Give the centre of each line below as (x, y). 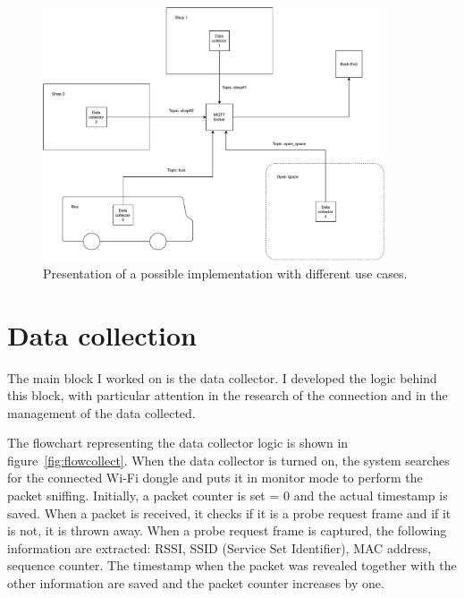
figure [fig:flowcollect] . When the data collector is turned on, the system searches (228, 460)
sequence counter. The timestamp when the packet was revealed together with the (232, 565)
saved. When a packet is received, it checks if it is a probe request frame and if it (229, 513)
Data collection (102, 334)
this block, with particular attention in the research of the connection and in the (228, 395)
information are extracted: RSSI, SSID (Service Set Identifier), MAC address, (219, 547)
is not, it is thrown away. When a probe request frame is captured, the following (227, 530)
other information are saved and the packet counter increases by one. (196, 583)
